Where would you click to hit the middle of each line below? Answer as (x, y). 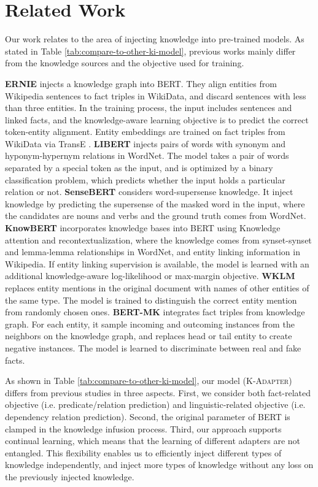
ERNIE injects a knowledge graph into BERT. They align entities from (141, 83)
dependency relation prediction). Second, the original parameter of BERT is (148, 416)
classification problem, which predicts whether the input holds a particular (145, 179)
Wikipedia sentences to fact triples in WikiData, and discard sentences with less (156, 95)
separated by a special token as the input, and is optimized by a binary (139, 168)
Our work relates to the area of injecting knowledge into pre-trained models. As (155, 39)
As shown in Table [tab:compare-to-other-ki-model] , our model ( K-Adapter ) (149, 381)
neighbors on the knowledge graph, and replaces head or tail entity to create (149, 336)
